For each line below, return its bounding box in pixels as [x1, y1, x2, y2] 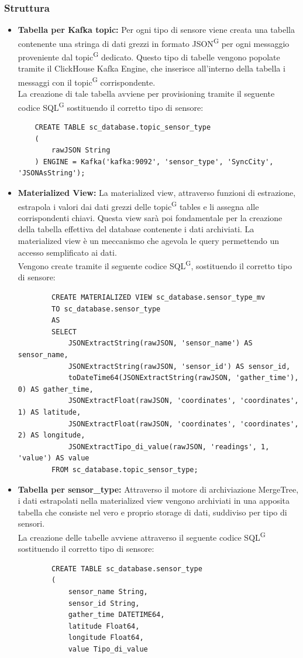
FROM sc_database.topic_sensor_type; [51, 465, 198, 474]
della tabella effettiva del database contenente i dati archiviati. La [18, 223, 254, 235]
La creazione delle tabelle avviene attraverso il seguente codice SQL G [18, 529, 266, 543]
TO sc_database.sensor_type [51, 304, 161, 313]
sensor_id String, [68, 599, 140, 608]
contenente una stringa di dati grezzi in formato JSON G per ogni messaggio [18, 35, 290, 49]
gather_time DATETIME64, [68, 610, 165, 619]
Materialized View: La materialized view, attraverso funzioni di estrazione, [18, 186, 296, 198]
